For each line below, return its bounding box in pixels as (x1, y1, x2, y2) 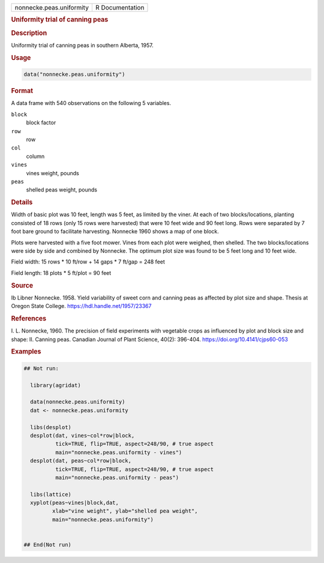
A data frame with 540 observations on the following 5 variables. (11, 100, 171, 107)
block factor (26, 119, 56, 126)
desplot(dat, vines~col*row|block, (30, 432, 135, 439)
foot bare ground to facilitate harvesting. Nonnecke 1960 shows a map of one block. (11, 228, 219, 235)
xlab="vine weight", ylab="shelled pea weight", (52, 508, 198, 514)
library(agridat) (30, 382, 81, 388)
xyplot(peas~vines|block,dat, (30, 499, 119, 507)
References (11, 314, 47, 322)
